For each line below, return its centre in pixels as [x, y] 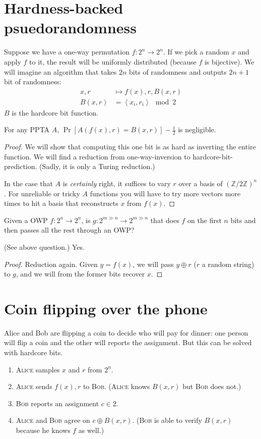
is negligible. [197, 129]
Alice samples [38, 369]
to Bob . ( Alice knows [116, 386]
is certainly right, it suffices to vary [117, 183]
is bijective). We [229, 61]
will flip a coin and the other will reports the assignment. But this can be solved [128, 342]
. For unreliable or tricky [42, 193]
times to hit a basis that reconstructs [61, 203]
